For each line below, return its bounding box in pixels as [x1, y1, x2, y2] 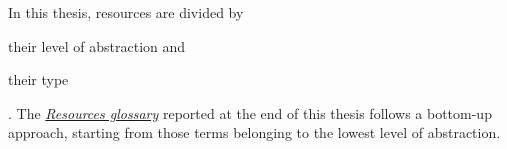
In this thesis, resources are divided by [8, 2, 244, 22]
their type [8, 69, 69, 90]
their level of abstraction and [8, 35, 186, 56]
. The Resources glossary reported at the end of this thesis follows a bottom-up [8, 102, 492, 123]
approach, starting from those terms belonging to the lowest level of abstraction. [8, 122, 501, 143]
